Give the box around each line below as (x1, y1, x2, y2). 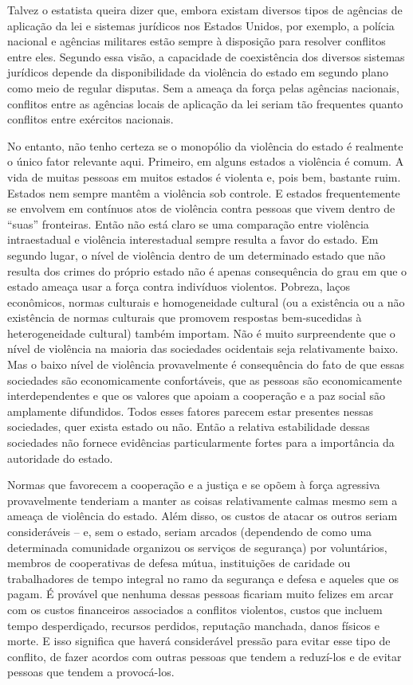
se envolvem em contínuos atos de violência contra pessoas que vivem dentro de (7, 200, 395, 217)
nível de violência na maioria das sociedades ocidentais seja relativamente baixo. (7, 340, 399, 357)
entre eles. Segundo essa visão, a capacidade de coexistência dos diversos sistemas (7, 48, 405, 65)
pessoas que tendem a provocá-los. (7, 663, 175, 680)
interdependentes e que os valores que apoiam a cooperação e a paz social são (7, 387, 386, 404)
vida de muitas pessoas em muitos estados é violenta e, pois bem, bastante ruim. (7, 168, 401, 185)
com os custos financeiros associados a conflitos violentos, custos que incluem (7, 601, 383, 617)
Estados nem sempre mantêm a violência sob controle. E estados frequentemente (7, 184, 400, 201)
